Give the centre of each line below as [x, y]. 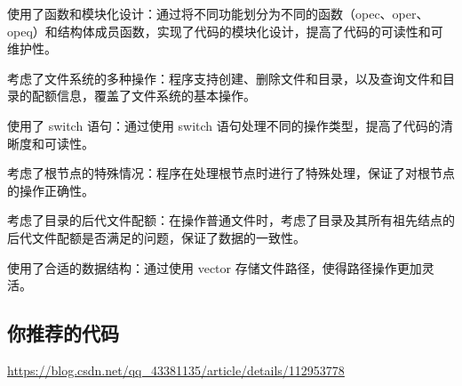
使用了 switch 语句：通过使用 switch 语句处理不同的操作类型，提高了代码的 [224, 125]
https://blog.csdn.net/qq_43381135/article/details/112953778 [176, 370]
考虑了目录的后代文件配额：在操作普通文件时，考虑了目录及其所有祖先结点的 [231, 220]
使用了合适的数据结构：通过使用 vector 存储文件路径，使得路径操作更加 [215, 267]
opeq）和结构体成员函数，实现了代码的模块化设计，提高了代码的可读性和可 [225, 31]
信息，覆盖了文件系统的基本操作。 [156, 96]
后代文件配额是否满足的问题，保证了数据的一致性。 [156, 237]
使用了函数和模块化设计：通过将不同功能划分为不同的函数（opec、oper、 [218, 13]
